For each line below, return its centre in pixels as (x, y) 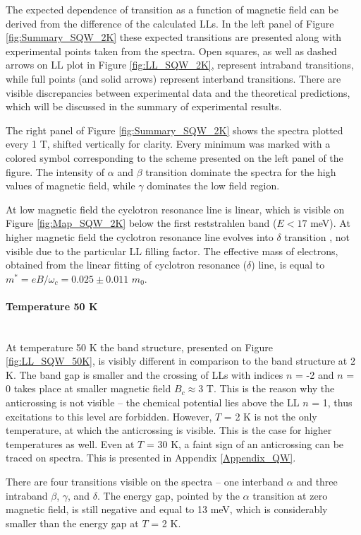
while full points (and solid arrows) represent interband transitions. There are (173, 78)
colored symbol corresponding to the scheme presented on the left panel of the (175, 157)
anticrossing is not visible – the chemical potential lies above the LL (153, 402)
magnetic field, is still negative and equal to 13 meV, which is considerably (167, 509)
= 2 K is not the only (270, 416)
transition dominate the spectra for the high (241, 171)
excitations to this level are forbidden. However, (109, 416)
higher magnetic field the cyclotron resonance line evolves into (140, 236)
